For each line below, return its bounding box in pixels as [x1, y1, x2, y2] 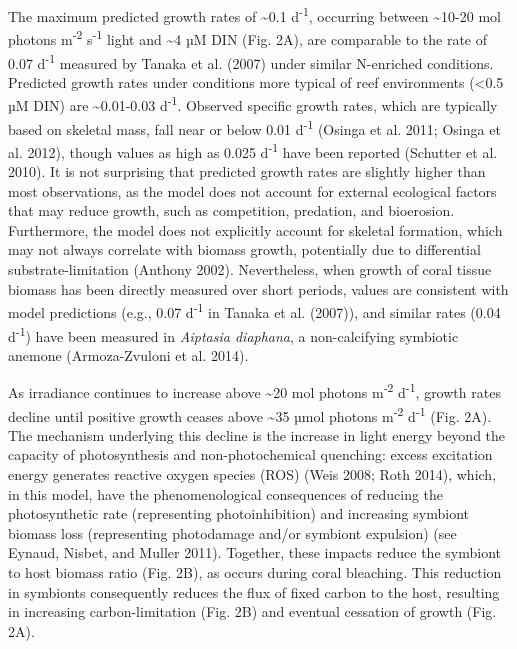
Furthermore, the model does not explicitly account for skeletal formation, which [8, 219, 503, 240]
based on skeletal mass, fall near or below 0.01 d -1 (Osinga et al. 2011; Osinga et [8, 115, 501, 139]
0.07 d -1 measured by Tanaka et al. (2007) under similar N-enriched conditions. [8, 49, 494, 73]
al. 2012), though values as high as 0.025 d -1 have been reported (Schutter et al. [8, 138, 498, 162]
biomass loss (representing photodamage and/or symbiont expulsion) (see [8, 522, 457, 543]
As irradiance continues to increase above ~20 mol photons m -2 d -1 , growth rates [8, 379, 501, 402]
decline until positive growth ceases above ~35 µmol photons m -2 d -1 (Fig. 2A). [8, 402, 492, 426]
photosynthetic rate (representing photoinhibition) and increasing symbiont [8, 503, 469, 524]
